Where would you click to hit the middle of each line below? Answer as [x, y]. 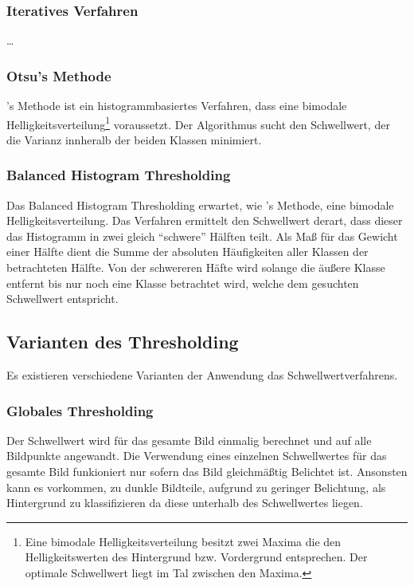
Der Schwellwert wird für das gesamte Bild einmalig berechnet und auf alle [189, 440]
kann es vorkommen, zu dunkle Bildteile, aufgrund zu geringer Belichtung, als [196, 487]
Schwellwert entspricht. [62, 299]
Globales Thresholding [80, 410]
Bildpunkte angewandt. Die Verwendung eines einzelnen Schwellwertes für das [197, 456]
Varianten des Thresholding [123, 342]
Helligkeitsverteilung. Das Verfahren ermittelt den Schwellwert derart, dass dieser [205, 220]
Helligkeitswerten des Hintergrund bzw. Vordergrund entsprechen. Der [196, 557]
